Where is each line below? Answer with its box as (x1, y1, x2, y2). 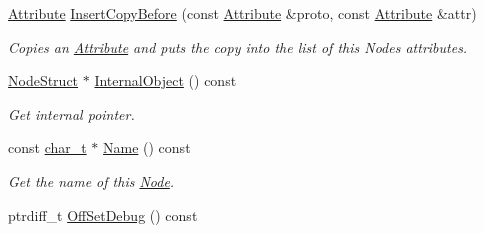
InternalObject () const (94, 70, 237, 91)
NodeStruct (8, 70, 79, 91)
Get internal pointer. (8, 103, 135, 124)
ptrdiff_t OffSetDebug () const (8, 204, 198, 225)
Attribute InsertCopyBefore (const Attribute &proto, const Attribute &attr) (8, 3, 477, 23)
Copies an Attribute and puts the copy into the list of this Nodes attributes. (8, 36, 468, 57)
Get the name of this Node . (8, 170, 175, 191)
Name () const (103, 137, 191, 158)
